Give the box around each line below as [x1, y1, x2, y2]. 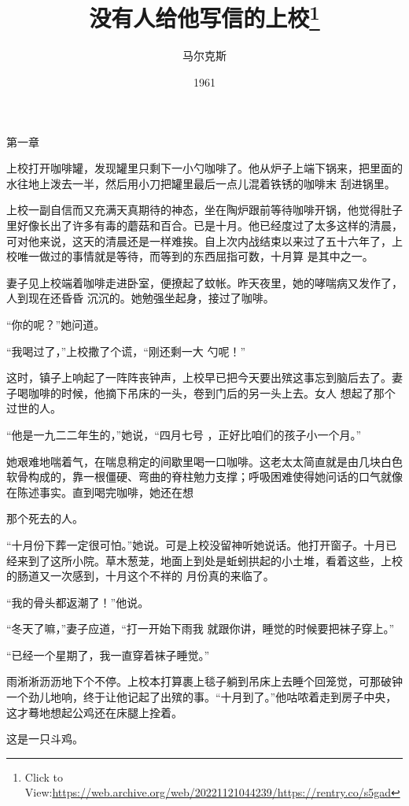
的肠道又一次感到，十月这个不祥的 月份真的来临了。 [6, 568, 275, 584]
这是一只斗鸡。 [6, 730, 83, 747]
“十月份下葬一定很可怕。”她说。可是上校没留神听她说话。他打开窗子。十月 [6, 536, 386, 553]
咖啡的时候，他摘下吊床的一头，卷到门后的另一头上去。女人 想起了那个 [28, 384, 396, 401]
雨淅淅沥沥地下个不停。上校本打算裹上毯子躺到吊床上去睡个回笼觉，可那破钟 [6, 673, 403, 690]
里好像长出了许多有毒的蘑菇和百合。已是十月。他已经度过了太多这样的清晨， [6, 217, 403, 234]
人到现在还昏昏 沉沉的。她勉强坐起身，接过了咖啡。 [6, 290, 275, 306]
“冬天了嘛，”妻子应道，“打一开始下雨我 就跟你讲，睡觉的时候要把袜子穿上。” [6, 620, 395, 637]
